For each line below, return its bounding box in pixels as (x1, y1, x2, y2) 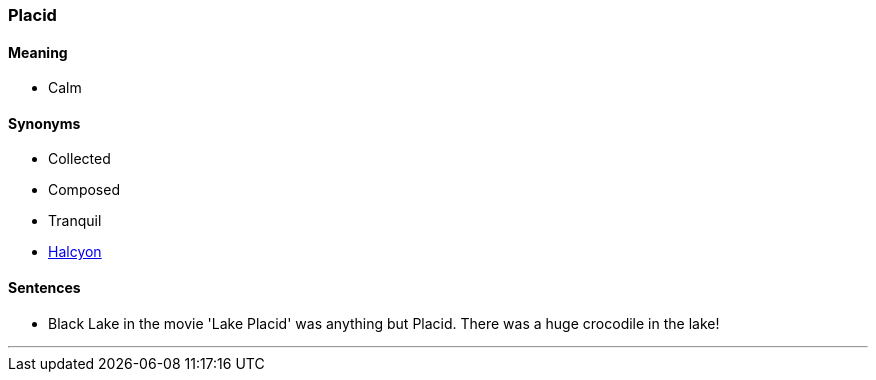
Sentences (8, 279, 81, 297)
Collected (48, 150, 111, 168)
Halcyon (48, 243, 102, 261)
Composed (48, 181, 120, 199)
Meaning (8, 43, 68, 61)
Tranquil (48, 212, 102, 230)
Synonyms (8, 114, 81, 132)
